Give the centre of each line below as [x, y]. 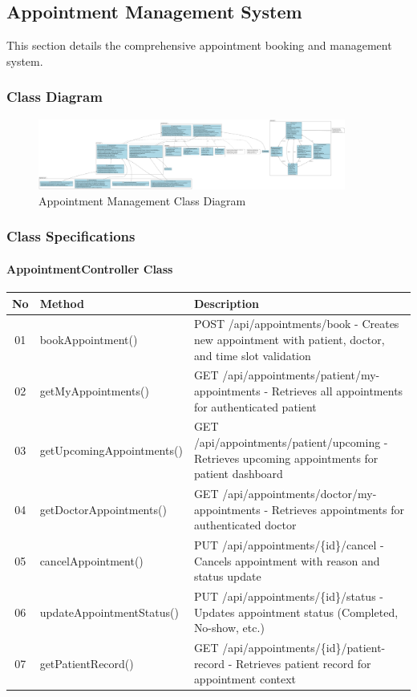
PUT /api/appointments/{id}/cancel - [289, 545]
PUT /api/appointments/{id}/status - [288, 596]
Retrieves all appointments [337, 390]
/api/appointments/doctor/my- [300, 494]
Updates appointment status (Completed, [296, 612]
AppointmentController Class [90, 268]
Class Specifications [71, 236]
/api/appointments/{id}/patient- [304, 648]
